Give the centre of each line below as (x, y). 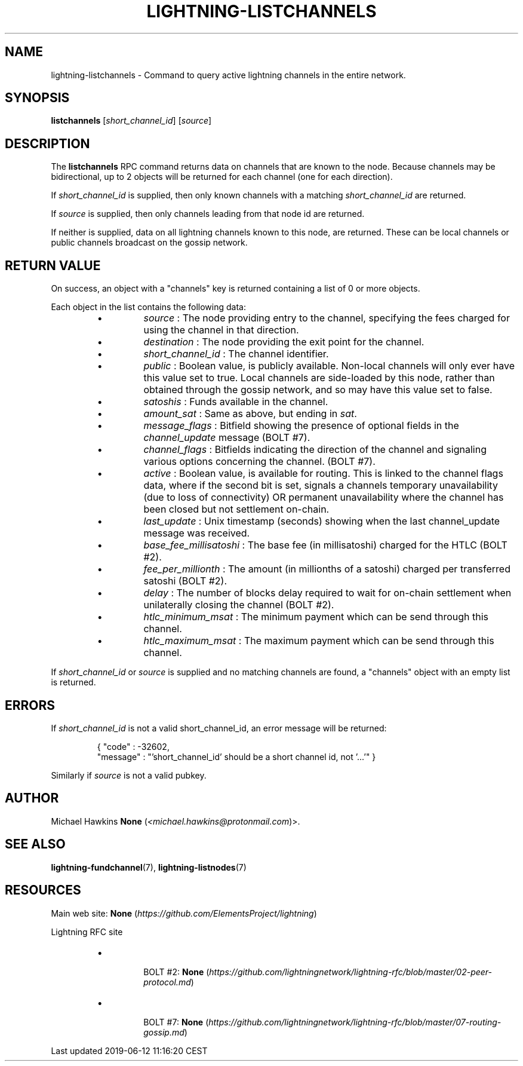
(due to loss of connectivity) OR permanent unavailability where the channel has (324, 497)
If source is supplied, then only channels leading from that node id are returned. (208, 214)
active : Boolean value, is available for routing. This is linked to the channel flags (323, 474)
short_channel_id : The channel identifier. (236, 354)
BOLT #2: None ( (176, 972)
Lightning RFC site (87, 932)
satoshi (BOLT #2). (185, 581)
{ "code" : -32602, (133, 746)
